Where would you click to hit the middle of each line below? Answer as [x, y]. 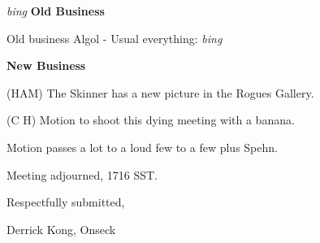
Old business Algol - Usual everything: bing [115, 38]
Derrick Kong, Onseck [61, 229]
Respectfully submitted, [66, 202]
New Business [46, 65]
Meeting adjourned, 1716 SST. [82, 174]
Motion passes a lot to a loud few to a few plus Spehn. [142, 147]
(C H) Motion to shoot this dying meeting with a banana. [151, 120]
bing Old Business [56, 11]
